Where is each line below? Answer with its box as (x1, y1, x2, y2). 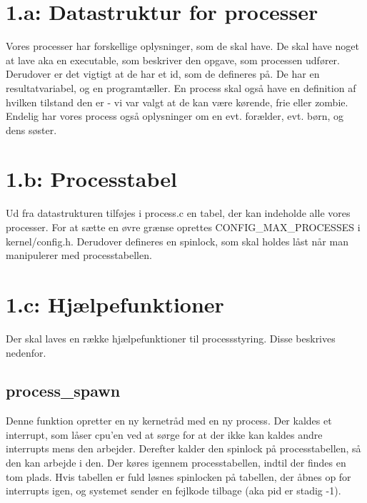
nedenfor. (6, 345, 46, 360)
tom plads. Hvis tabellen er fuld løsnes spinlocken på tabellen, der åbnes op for (6, 469, 351, 484)
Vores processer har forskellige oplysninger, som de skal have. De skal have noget (6, 39, 359, 54)
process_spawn (6, 380, 121, 402)
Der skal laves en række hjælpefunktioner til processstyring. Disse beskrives (6, 330, 336, 345)
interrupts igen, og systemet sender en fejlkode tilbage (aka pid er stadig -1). (6, 483, 341, 498)
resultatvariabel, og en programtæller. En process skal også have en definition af (6, 80, 356, 95)
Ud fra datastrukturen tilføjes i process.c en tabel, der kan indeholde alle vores (6, 205, 351, 220)
